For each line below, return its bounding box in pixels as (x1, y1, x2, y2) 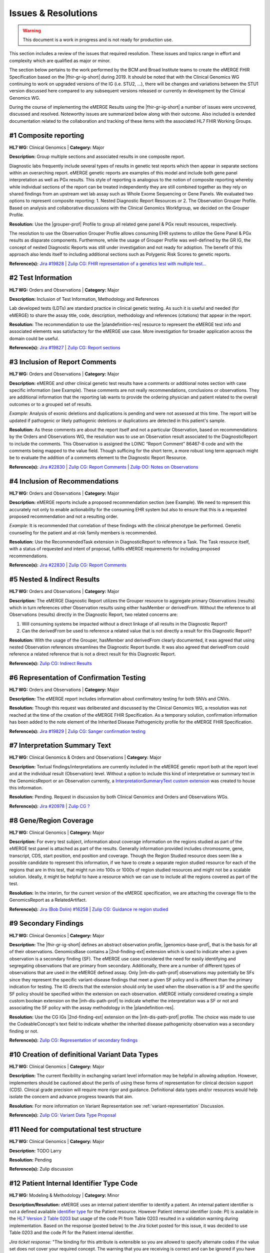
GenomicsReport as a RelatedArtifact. (9, 897, 87, 903)
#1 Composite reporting (9, 131, 84, 140)
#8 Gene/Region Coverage (9, 816, 94, 824)
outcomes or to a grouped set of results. (9, 401, 92, 407)
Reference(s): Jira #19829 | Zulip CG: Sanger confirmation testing (9, 728, 146, 734)
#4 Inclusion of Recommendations (9, 477, 119, 486)
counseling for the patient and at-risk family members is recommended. (9, 529, 157, 536)
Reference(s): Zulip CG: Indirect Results (9, 660, 92, 666)
